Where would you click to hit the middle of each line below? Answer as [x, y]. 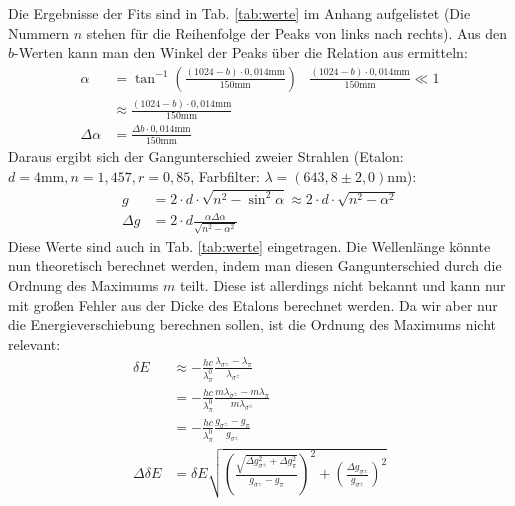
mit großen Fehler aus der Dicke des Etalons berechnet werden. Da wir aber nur [253, 304]
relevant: [34, 343]
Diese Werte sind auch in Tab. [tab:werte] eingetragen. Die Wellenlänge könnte [249, 245]
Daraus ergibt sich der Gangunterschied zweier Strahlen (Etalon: [206, 156]
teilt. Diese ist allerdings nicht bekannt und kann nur [342, 285]
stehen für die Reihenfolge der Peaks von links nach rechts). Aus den [296, 32]
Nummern [39, 32]
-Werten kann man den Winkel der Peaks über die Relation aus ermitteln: [241, 52]
